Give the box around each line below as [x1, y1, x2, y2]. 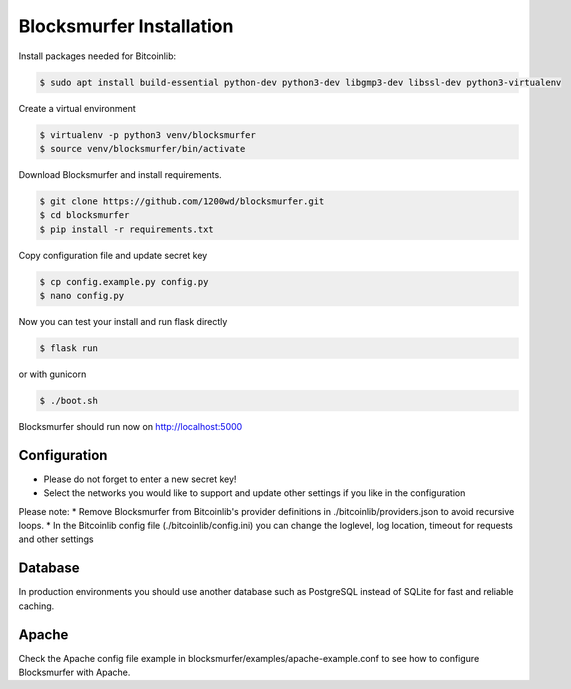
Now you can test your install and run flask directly [18, 315, 228, 327]
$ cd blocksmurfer [39, 210, 130, 221]
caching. [18, 600, 55, 612]
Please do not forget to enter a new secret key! [43, 473, 237, 485]
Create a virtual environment [18, 102, 137, 114]
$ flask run [39, 342, 99, 354]
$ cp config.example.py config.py [39, 276, 209, 287]
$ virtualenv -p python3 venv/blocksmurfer [39, 129, 257, 140]
